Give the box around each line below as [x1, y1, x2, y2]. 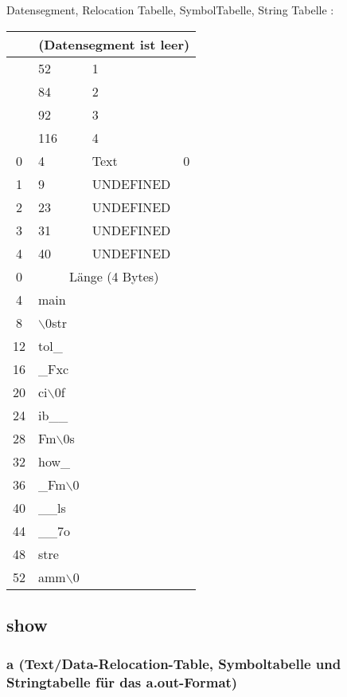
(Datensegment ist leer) [38, 34, 190, 53]
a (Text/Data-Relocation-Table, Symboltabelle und [6, 654, 341, 674]
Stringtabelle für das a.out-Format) [6, 672, 238, 692]
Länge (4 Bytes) [68, 266, 159, 285]
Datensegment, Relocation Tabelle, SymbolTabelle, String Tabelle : [6, 2, 334, 18]
